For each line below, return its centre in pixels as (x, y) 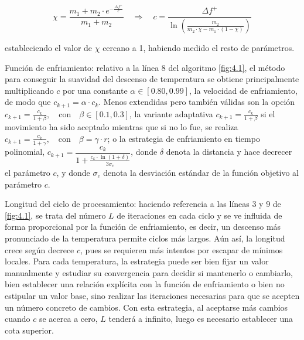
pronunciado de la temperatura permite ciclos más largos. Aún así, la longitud (145, 238)
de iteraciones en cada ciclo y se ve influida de (199, 215)
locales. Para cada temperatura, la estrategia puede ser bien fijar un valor (137, 261)
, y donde (73, 173)
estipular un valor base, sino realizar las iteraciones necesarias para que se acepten (152, 296)
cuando (18, 319)
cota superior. (29, 330)
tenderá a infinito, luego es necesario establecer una (201, 319)
